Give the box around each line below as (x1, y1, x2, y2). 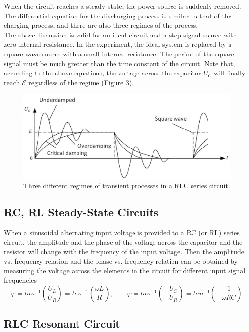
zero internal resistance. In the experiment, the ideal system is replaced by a (4, 39, 232, 49)
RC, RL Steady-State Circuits (4, 204, 159, 220)
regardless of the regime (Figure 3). (28, 77, 134, 87)
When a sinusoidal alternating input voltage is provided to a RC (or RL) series (4, 227, 240, 238)
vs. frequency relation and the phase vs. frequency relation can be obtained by (4, 256, 238, 266)
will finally (214, 68, 246, 78)
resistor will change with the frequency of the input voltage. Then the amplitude (4, 246, 245, 257)
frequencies (4, 275, 37, 285)
